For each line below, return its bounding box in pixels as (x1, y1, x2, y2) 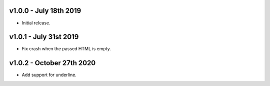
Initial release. (21, 20, 50, 26)
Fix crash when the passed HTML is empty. (21, 46, 111, 52)
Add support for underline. (21, 72, 77, 78)
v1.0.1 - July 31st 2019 (9, 33, 79, 41)
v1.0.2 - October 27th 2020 (9, 59, 96, 67)
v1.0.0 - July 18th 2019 (9, 6, 81, 15)
